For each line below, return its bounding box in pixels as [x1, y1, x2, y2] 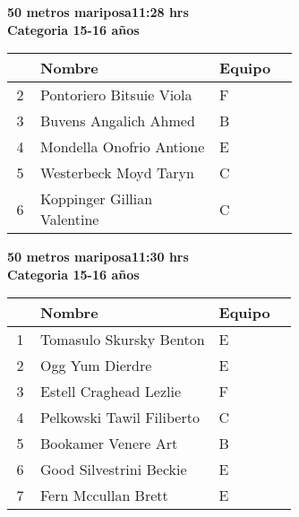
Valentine [40, 209, 99, 230]
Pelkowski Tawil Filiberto [39, 407, 200, 428]
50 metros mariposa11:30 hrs [7, 247, 189, 266]
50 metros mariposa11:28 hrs [7, 3, 189, 21]
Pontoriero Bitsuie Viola [40, 84, 192, 106]
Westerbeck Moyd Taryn [40, 162, 194, 184]
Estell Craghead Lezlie [39, 381, 181, 402]
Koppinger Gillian [40, 188, 153, 210]
